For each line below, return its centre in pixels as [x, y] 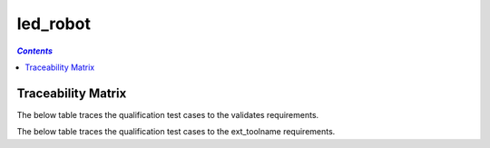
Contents [35, 51]
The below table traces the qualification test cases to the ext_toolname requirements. [176, 132]
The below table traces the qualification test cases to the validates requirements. [168, 114]
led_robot [54, 24]
